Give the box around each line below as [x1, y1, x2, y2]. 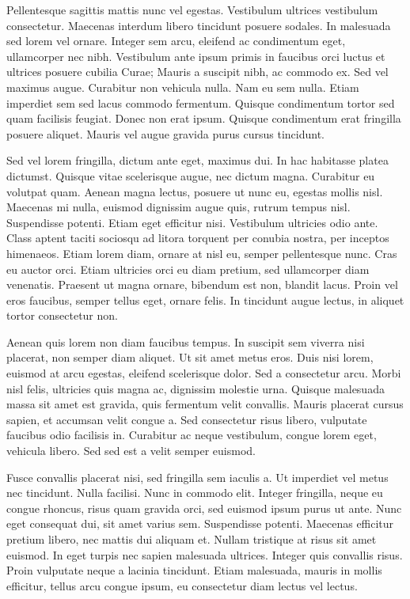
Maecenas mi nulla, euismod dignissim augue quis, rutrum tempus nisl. [6, 199, 351, 215]
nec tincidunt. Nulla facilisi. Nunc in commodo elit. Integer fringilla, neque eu [6, 484, 383, 501]
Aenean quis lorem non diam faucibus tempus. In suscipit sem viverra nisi [6, 333, 365, 350]
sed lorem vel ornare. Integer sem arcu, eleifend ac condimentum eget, [6, 32, 346, 49]
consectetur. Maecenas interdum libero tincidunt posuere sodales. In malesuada [6, 17, 391, 33]
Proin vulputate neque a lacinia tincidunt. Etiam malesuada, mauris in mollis [6, 562, 382, 578]
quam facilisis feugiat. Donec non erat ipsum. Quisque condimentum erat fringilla [6, 110, 401, 127]
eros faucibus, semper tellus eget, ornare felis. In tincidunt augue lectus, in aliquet [6, 291, 404, 308]
